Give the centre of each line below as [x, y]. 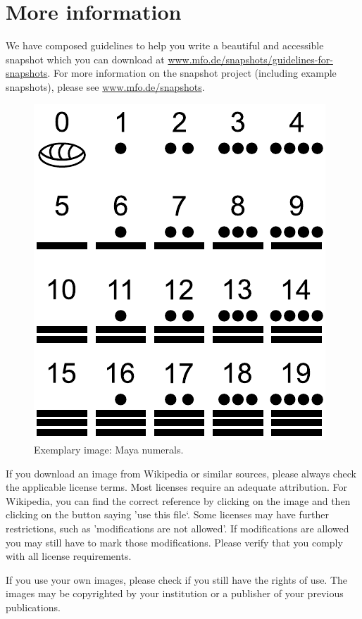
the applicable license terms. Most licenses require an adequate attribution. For [176, 487]
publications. [33, 607]
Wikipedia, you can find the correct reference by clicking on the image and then [178, 500]
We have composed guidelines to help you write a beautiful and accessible [165, 45]
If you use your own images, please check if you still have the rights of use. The [177, 579]
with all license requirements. [69, 556]
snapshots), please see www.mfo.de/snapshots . [105, 86]
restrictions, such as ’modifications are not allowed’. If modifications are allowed [177, 529]
